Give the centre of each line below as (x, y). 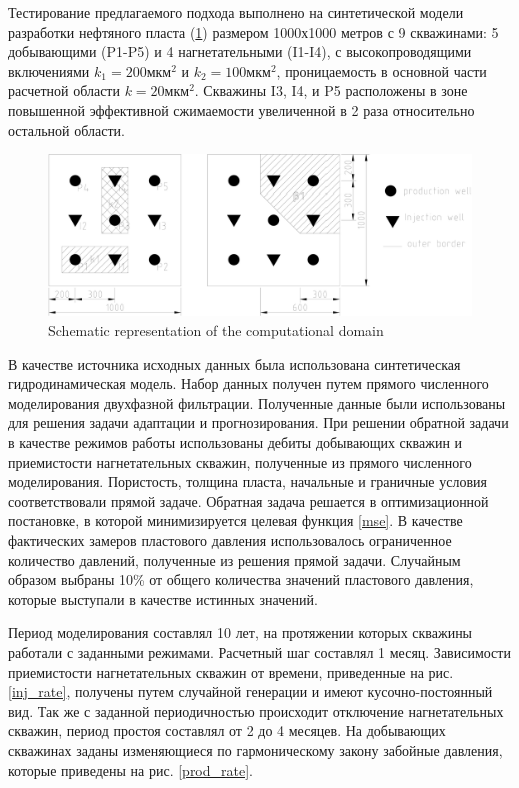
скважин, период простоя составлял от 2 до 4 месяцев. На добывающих (227, 730)
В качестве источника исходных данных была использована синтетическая (234, 363)
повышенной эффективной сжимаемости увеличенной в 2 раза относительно (241, 109)
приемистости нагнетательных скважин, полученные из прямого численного (240, 461)
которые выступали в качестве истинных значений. (163, 598)
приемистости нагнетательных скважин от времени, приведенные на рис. (231, 671)
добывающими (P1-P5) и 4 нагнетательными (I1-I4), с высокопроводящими (240, 51)
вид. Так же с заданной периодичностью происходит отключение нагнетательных (256, 710)
